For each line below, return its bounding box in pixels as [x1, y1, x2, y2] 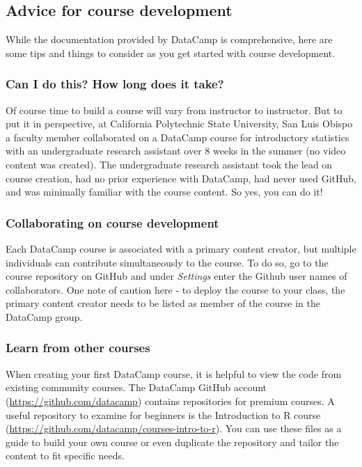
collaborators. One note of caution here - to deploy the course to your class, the [6, 282, 345, 296]
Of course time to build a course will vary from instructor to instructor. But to [6, 102, 343, 117]
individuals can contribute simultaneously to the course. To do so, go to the [6, 255, 329, 269]
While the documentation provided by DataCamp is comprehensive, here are [6, 32, 333, 47]
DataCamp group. [6, 309, 83, 324]
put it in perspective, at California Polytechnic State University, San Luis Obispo [6, 116, 353, 131]
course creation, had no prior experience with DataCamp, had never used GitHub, [6, 171, 356, 185]
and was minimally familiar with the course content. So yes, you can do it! [6, 184, 323, 199]
